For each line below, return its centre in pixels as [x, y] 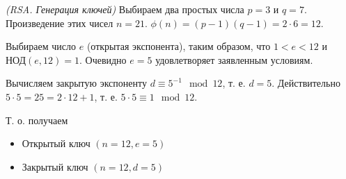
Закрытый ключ [55, 166]
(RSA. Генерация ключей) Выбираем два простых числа [125, 9]
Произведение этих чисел [60, 23]
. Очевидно [103, 59]
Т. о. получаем [37, 120]
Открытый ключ [56, 143]
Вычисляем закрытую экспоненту [76, 83]
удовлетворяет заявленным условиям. [234, 59]
